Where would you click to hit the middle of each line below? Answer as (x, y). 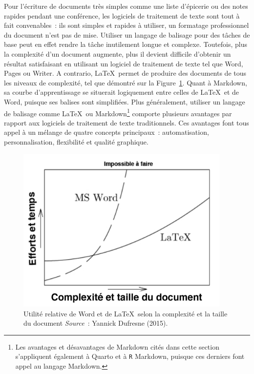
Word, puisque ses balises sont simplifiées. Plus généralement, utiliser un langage (125, 101)
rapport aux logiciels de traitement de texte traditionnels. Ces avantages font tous (127, 122)
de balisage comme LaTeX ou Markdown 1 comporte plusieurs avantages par (118, 112)
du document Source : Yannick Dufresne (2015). (96, 323)
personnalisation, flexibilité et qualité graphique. (76, 141)
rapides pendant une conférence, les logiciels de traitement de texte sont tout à (122, 15)
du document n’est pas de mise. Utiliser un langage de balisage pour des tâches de (127, 34)
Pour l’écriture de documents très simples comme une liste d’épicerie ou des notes (126, 6)
